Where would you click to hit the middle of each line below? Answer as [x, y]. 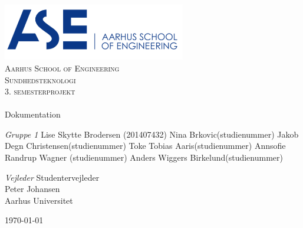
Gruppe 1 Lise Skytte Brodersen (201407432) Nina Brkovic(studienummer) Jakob [152, 134]
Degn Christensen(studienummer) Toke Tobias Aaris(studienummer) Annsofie [145, 146]
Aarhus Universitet [39, 200]
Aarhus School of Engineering [62, 68]
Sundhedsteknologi [40, 79]
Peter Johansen [32, 189]
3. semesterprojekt [40, 91]
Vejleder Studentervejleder [52, 177]
